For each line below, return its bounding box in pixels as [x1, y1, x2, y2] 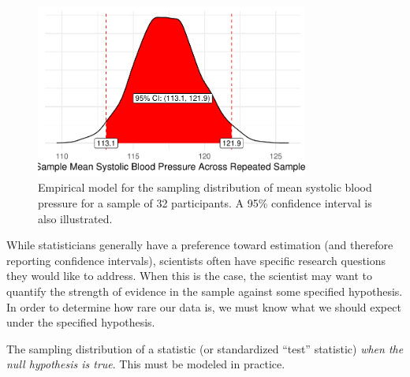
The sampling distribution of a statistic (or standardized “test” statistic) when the [6, 340, 404, 356]
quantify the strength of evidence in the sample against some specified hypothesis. [6, 283, 403, 299]
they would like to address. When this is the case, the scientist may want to [6, 267, 373, 284]
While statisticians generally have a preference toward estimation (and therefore [6, 237, 393, 253]
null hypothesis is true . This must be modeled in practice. [6, 356, 285, 372]
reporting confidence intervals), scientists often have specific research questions [6, 252, 386, 268]
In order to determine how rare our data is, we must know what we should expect [6, 298, 401, 315]
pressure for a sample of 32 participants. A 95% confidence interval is [38, 195, 372, 211]
